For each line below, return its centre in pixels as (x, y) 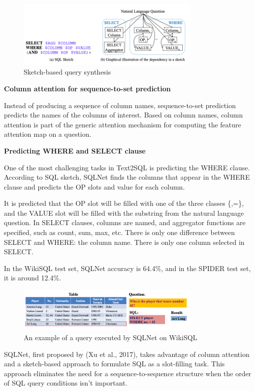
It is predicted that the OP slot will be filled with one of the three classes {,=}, (124, 203)
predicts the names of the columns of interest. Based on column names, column (124, 115)
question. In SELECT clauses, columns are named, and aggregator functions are (125, 222)
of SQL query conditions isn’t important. (66, 383)
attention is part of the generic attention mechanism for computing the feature (123, 124)
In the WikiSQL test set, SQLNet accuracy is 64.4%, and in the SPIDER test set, (127, 268)
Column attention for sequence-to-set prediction (87, 88)
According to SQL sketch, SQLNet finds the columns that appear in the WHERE (127, 177)
